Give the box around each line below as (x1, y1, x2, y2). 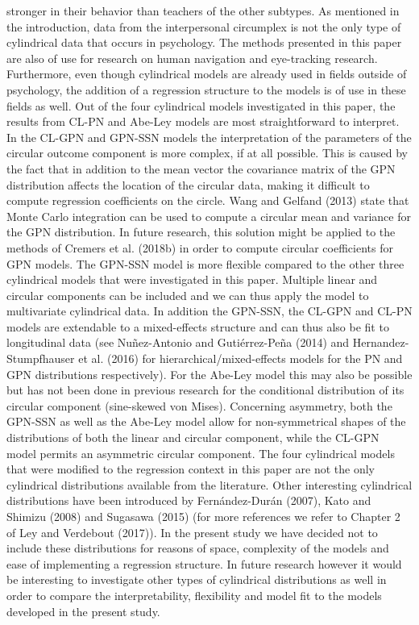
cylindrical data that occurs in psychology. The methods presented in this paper (6, 34, 402, 51)
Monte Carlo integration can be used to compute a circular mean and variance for (6, 207, 411, 224)
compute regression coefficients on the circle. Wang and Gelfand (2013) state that (6, 192, 409, 209)
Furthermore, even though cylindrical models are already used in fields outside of (6, 65, 407, 82)
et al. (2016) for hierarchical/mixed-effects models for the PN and (78, 350, 403, 367)
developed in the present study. (6, 602, 160, 619)
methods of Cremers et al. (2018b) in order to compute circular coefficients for (6, 239, 393, 256)
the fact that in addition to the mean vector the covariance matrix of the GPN (6, 160, 396, 177)
